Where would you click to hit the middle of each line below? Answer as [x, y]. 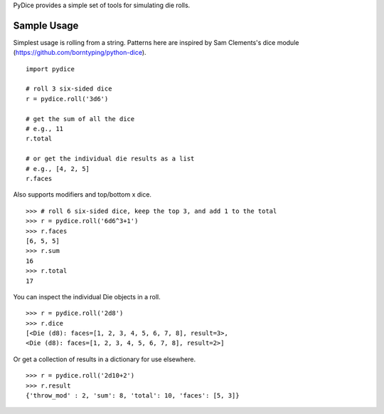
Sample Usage [46, 25]
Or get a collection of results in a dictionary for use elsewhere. [104, 359]
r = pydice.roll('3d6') [67, 99]
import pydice [50, 69]
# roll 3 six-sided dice [69, 89]
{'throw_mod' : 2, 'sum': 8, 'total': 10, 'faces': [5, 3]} [133, 396]
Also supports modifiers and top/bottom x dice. [82, 195]
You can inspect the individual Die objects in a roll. [87, 296]
